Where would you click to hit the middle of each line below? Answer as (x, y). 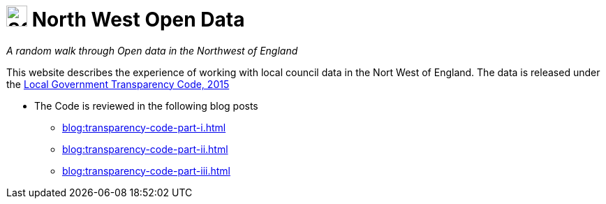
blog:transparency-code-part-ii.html (145, 149)
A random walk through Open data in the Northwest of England (152, 50)
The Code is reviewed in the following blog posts (146, 105)
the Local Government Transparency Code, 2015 (118, 84)
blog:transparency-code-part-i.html (144, 127)
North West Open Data (138, 20)
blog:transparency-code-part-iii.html (146, 170)
